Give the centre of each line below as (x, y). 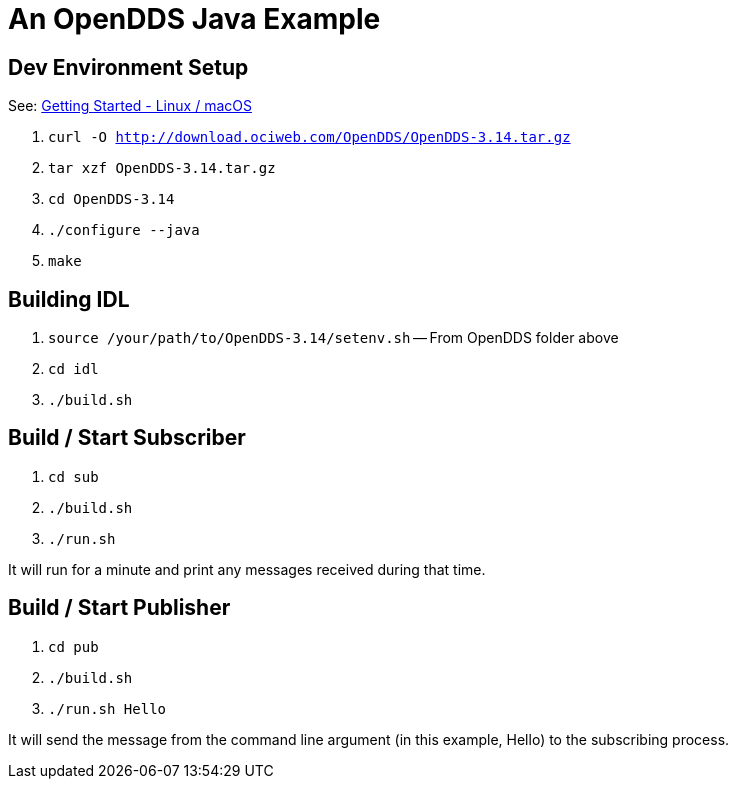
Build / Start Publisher (119, 608)
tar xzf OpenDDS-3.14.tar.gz (162, 168)
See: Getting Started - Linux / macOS (130, 106)
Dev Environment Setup (128, 67)
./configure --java (124, 230)
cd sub (73, 476)
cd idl (73, 369)
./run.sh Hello (107, 708)
